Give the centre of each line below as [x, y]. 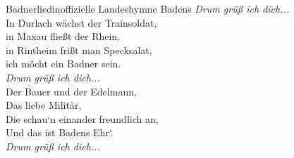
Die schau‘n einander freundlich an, [82, 118]
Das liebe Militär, [44, 105]
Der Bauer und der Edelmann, [71, 91]
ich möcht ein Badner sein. [63, 64]
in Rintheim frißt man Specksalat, [79, 50]
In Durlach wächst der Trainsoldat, [81, 22]
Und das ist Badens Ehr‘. [60, 132]
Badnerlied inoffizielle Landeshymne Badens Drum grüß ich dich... [148, 8]
